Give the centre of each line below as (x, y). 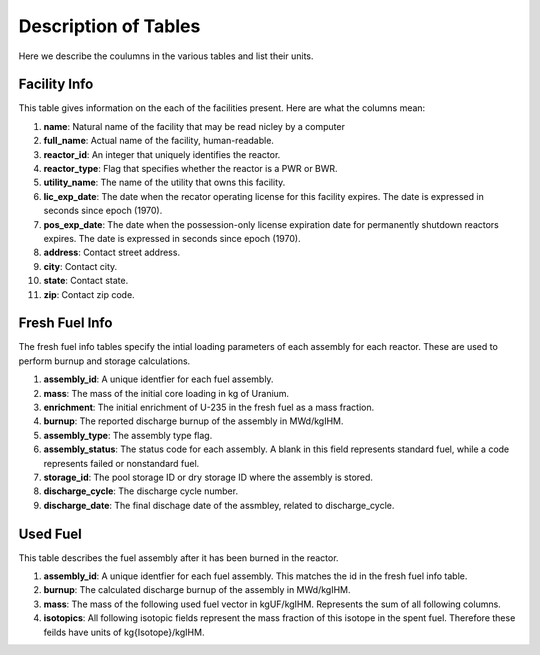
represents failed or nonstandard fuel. (121, 463)
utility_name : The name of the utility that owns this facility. (164, 182)
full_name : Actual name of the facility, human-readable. (159, 141)
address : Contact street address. (111, 252)
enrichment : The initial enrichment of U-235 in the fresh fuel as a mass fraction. (209, 407)
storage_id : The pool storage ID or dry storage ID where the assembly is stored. (208, 477)
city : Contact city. (80, 266)
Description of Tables (109, 26)
